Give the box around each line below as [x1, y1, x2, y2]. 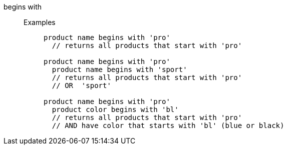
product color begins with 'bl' [52, 105, 179, 113]
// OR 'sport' [52, 81, 111, 89]
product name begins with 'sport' [52, 65, 187, 73]
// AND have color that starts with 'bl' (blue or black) [52, 121, 284, 129]
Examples [24, 18, 56, 26]
